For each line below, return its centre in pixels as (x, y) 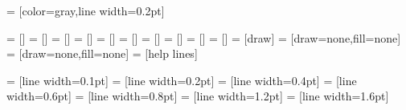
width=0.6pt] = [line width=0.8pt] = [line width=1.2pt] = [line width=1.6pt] (198, 96)
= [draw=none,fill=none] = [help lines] (102, 53)
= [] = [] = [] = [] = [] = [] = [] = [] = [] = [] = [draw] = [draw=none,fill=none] (204, 37)
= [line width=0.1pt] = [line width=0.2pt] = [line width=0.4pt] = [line (182, 80)
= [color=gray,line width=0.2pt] (86, 10)
